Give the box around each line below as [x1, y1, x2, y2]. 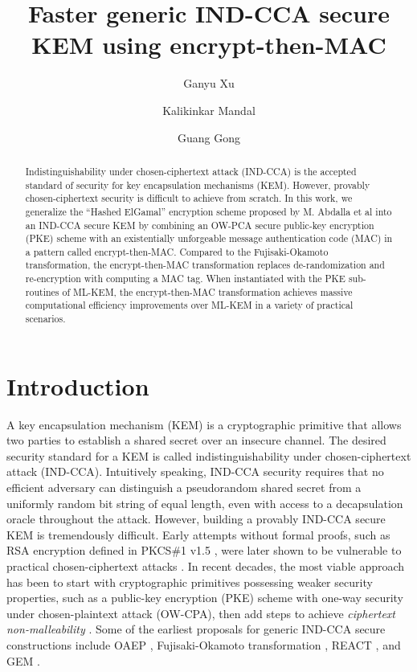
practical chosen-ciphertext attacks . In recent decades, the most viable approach [6, 558, 405, 575]
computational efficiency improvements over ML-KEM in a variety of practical [25, 298, 354, 312]
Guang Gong [178, 129, 240, 145]
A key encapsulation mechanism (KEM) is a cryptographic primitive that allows [6, 416, 402, 432]
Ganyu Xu [183, 75, 235, 92]
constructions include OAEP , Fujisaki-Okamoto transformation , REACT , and [6, 637, 401, 654]
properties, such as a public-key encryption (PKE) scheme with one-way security [6, 589, 404, 606]
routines [25, 285, 59, 298]
